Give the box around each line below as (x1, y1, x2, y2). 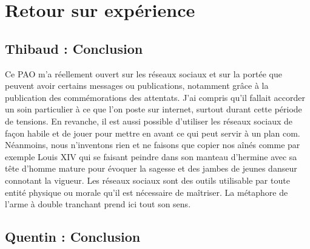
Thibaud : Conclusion (5, 39, 143, 57)
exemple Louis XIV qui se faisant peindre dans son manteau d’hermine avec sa (5, 150, 297, 163)
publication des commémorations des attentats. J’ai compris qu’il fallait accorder (5, 91, 306, 103)
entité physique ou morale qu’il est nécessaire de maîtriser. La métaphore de (5, 186, 288, 198)
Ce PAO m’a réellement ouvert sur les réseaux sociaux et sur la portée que (5, 67, 282, 80)
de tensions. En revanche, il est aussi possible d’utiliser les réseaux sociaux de (5, 114, 293, 127)
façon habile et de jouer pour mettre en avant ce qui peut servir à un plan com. (5, 126, 300, 139)
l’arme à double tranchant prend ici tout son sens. (5, 198, 191, 210)
